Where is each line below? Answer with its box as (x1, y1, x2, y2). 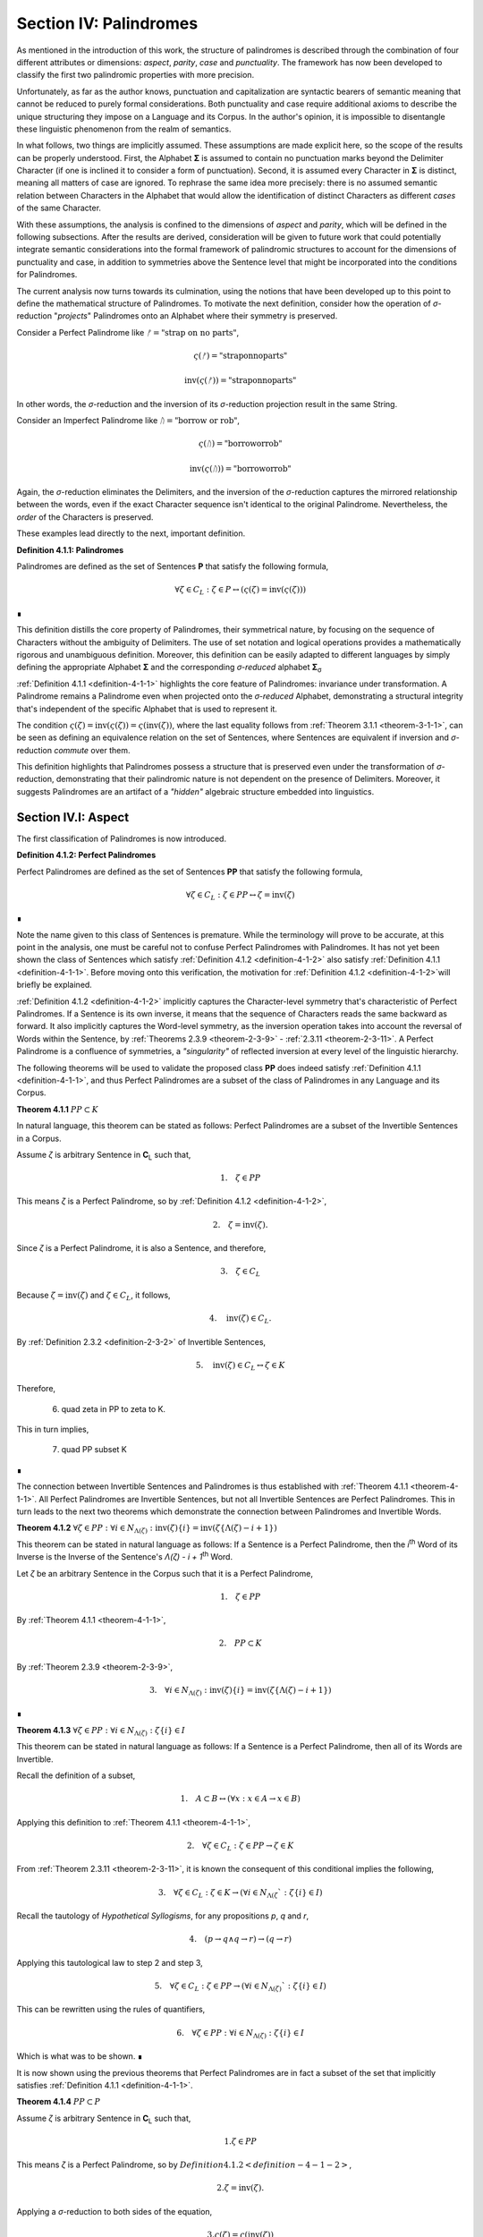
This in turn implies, (16, 1424, 89, 1435)
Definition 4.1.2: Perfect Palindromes (16, 850, 157, 861)
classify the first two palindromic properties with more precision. (16, 70, 255, 81)
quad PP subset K (61, 1444, 127, 1455)
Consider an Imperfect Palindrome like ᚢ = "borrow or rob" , (16, 415, 241, 426)
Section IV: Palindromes (16, 13, 199, 33)
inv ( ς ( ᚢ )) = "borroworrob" (189, 464, 292, 473)
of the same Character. (16, 202, 102, 214)
